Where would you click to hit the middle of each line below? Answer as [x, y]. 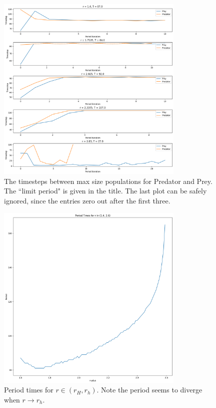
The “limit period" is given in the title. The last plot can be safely [105, 191]
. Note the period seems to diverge [149, 390]
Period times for [29, 390]
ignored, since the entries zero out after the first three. [87, 200]
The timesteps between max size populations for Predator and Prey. [108, 181]
